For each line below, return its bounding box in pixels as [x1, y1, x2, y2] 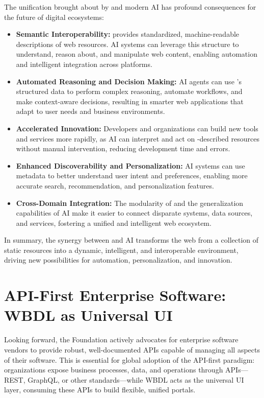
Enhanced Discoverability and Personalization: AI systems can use [16, 160, 245, 171]
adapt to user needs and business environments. [16, 106, 165, 116]
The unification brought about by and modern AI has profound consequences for [4, 2, 256, 12]
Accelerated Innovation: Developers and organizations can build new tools [16, 123, 258, 133]
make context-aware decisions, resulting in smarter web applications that [16, 96, 244, 106]
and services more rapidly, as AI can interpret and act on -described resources [16, 133, 259, 144]
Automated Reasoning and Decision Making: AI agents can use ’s [16, 76, 242, 86]
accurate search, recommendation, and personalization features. [16, 180, 214, 191]
